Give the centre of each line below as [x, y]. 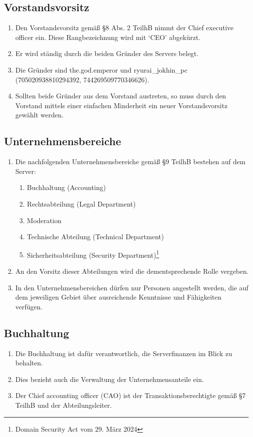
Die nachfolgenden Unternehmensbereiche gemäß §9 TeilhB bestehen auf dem [130, 161]
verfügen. [29, 306]
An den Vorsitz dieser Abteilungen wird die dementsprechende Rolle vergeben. [132, 271]
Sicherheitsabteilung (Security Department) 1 [93, 254]
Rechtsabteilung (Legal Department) [81, 203]
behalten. [29, 363]
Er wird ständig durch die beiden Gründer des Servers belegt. [107, 53]
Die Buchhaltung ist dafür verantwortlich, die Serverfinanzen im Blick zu [124, 353]
